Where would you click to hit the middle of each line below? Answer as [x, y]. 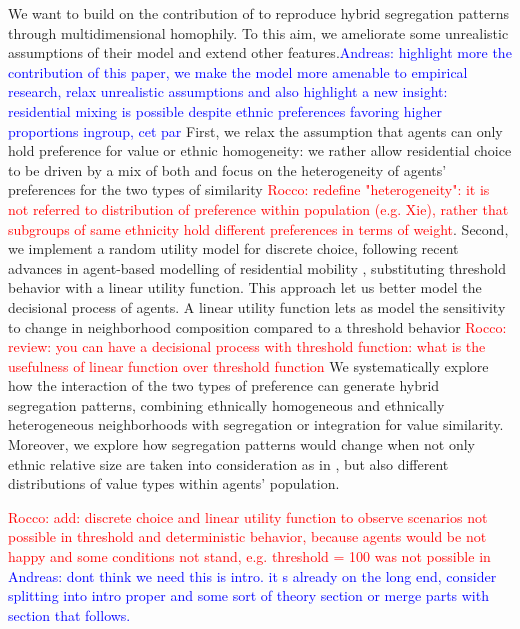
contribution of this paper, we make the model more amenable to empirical [238, 71]
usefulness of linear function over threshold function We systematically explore [248, 365]
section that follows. [69, 614]
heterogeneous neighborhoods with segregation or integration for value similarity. [256, 424]
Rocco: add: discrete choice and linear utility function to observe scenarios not [248, 516]
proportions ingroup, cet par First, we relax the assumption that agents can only [255, 130]
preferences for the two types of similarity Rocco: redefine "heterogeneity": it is [249, 189]
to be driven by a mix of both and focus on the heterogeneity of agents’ [227, 169]
